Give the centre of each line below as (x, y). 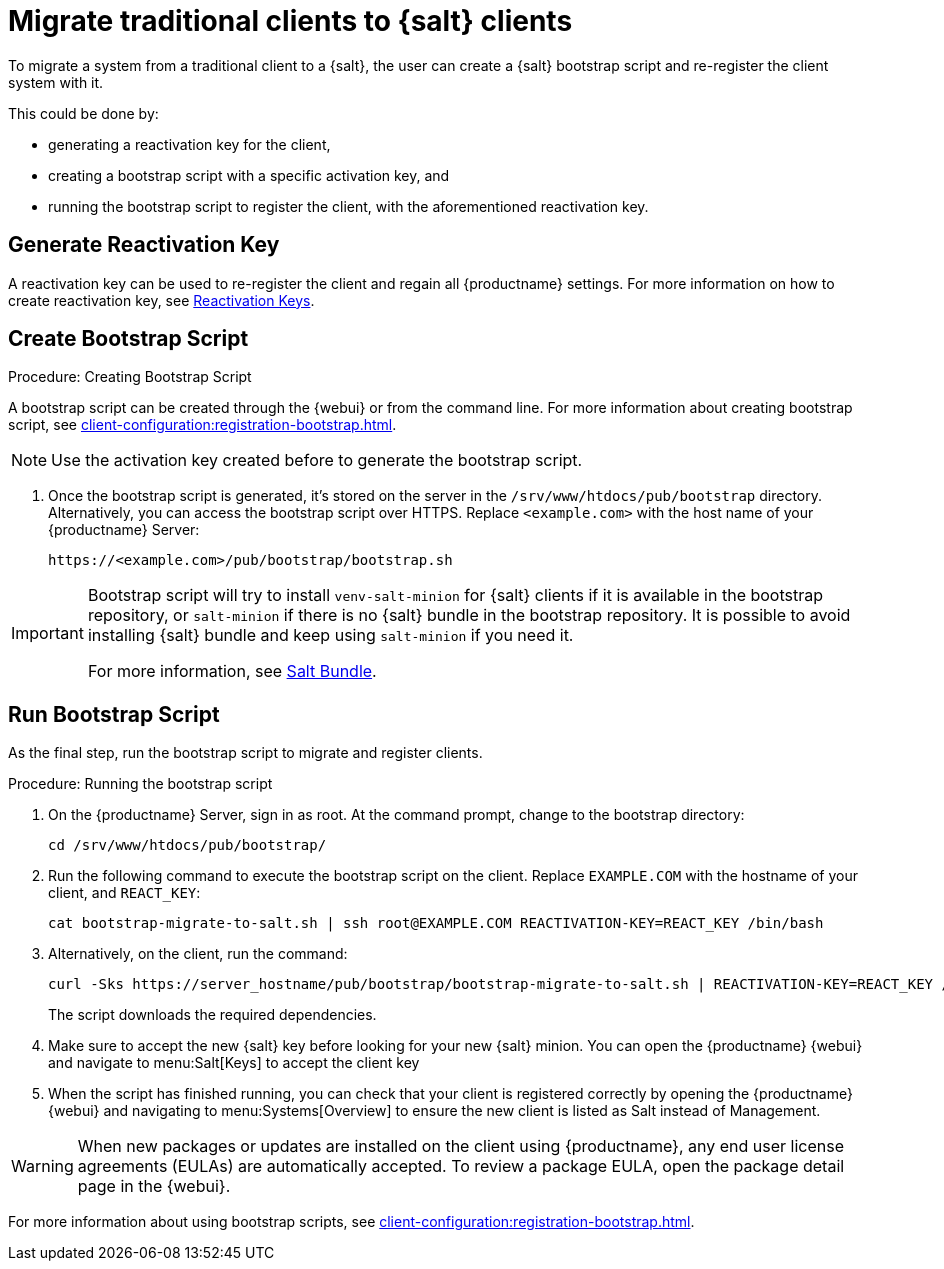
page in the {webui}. (154, 1186)
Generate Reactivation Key (144, 245)
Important (47, 633)
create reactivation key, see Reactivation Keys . (161, 300)
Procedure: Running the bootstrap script (140, 784)
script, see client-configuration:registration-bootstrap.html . (202, 425)
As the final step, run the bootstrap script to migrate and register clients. (245, 753)
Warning (42, 1166)
